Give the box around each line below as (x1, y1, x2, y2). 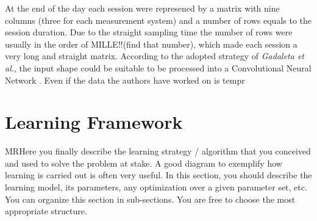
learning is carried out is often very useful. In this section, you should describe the (5, 168, 312, 181)
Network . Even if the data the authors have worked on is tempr (5, 73, 245, 86)
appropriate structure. (5, 205, 87, 217)
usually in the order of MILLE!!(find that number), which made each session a (5, 37, 297, 50)
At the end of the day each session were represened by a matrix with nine (5, 2, 280, 14)
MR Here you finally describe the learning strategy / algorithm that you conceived (5, 145, 311, 158)
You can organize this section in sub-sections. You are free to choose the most (5, 192, 296, 205)
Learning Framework (5, 109, 183, 134)
